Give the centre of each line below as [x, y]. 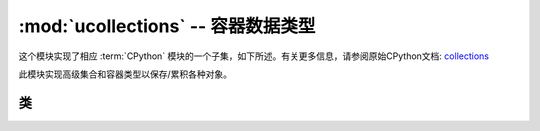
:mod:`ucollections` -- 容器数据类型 [167, 26]
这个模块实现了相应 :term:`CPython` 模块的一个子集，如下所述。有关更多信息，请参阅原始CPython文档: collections [254, 56]
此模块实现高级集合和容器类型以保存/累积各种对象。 [125, 74]
